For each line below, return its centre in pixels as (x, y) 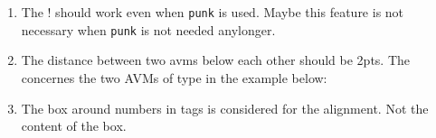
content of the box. (74, 126)
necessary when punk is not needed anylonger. (148, 29)
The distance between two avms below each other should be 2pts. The (216, 60)
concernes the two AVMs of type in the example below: (174, 77)
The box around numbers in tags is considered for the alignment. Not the (225, 108)
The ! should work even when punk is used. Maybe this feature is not (213, 12)
